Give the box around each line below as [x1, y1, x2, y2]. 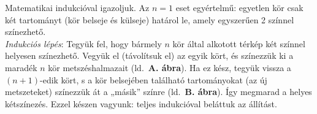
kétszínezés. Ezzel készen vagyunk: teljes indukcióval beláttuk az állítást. [5, 97, 277, 110]
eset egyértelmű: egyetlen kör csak [175, 1, 304, 13]
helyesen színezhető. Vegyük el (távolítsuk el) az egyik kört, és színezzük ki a [5, 49, 294, 62]
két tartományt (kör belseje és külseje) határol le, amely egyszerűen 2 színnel [5, 13, 294, 26]
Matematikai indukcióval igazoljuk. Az [5, 1, 150, 13]
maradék [5, 61, 37, 74]
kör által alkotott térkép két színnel [172, 37, 305, 50]
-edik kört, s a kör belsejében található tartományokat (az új [40, 73, 267, 86]
